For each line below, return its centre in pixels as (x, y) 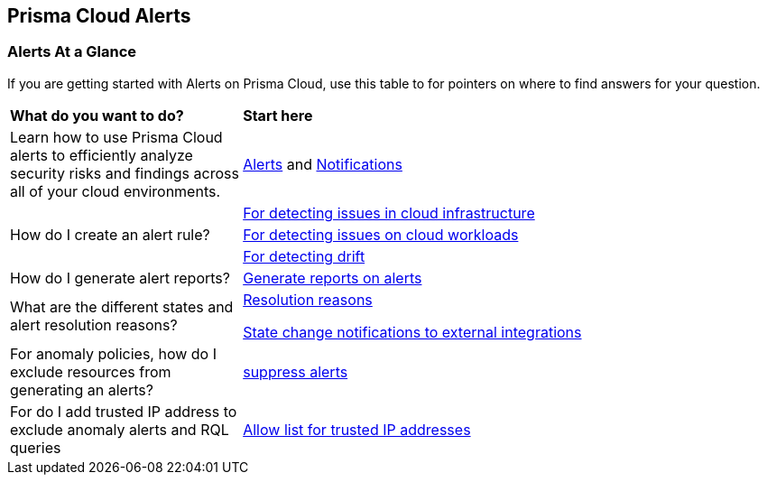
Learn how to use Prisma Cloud (116, 137)
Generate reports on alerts (333, 278)
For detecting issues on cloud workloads (381, 234)
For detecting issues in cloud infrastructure (389, 213)
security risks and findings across (125, 173)
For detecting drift (304, 256)
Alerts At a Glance (72, 52)
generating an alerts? (82, 389)
